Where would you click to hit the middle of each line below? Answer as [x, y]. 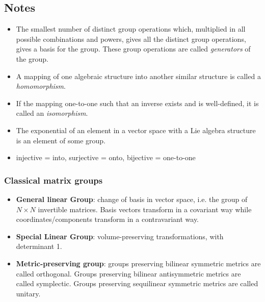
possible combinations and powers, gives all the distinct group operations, [131, 39]
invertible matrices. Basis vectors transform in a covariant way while [145, 209]
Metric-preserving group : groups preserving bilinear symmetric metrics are [138, 263]
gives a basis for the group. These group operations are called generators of [133, 49]
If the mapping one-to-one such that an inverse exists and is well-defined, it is [137, 103]
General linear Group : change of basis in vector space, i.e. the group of [132, 199]
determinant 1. [39, 246]
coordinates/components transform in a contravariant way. [108, 219]
